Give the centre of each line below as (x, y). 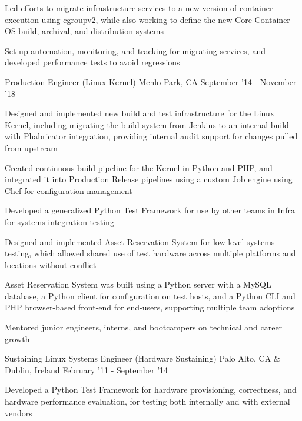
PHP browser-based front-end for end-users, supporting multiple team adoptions (150, 307)
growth (17, 338)
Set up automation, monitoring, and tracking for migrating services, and (135, 50)
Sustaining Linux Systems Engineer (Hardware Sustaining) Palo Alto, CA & (142, 358)
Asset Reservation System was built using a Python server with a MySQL (138, 284)
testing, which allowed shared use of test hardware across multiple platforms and (150, 253)
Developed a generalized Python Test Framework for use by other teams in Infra (150, 210)
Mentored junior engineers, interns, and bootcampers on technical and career (144, 327)
